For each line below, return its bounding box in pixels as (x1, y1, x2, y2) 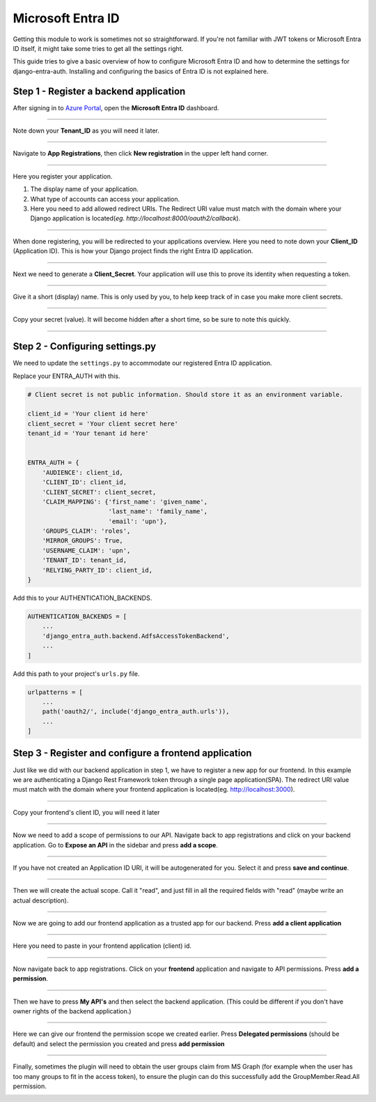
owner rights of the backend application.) (13, 1007, 132, 1016)
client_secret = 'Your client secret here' (27, 419, 179, 428)
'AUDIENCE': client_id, (42, 468, 123, 476)
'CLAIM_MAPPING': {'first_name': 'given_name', (42, 497, 208, 506)
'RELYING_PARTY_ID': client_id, (42, 566, 153, 574)
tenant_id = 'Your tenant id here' (27, 430, 149, 437)
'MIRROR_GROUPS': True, (42, 537, 123, 545)
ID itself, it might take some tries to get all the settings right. (13, 44, 184, 52)
